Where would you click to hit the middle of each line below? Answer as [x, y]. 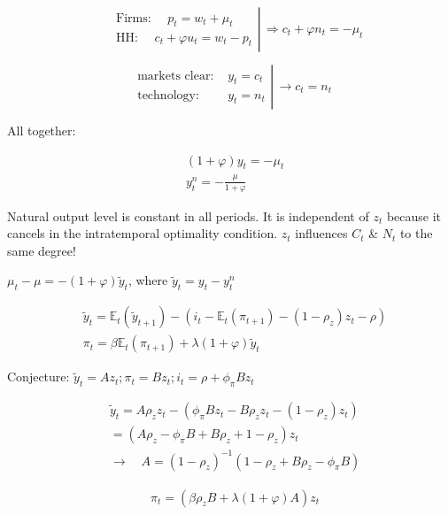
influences [321, 233]
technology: [168, 95]
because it [414, 215]
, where [148, 280]
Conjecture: [39, 377]
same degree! [42, 250]
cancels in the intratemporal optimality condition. [143, 233]
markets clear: [176, 76]
